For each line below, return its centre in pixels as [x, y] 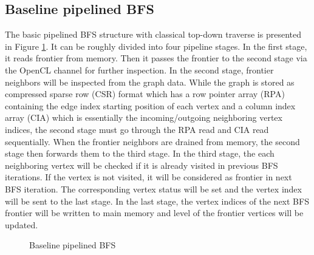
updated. [22, 224]
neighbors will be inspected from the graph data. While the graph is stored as [150, 82]
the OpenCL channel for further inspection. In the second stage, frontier [139, 70]
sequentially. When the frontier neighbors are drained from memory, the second [152, 141]
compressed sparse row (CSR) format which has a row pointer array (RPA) [145, 94]
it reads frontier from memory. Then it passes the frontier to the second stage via [156, 58]
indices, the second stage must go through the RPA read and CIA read [137, 129]
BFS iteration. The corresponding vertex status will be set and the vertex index [153, 189]
